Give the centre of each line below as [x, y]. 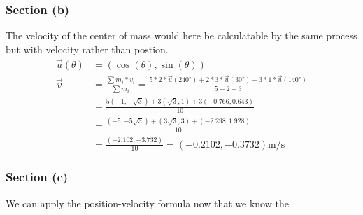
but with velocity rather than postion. [87, 49]
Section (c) [37, 177]
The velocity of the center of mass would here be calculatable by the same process [181, 35]
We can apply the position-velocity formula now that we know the [147, 203]
